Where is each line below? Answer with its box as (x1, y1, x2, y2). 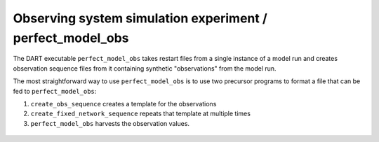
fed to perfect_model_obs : (13, 87, 97, 95)
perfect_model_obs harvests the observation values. (30, 119, 189, 127)
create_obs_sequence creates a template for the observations (30, 99, 217, 108)
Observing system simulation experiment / (13, 10, 268, 26)
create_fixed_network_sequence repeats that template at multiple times (30, 109, 251, 118)
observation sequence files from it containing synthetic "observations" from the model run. (13, 64, 277, 73)
